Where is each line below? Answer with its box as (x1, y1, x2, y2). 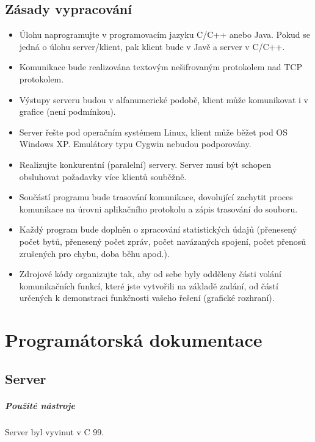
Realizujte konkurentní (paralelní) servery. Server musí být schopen (19, 158, 271, 170)
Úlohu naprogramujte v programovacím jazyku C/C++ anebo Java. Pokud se (19, 28, 311, 41)
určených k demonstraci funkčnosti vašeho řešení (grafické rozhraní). (19, 291, 275, 304)
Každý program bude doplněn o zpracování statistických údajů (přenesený (19, 223, 297, 236)
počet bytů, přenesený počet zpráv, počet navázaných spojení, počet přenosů (19, 234, 306, 247)
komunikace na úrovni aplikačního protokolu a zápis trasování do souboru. (19, 202, 298, 215)
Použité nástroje (5, 399, 75, 411)
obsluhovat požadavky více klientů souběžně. (19, 170, 187, 183)
